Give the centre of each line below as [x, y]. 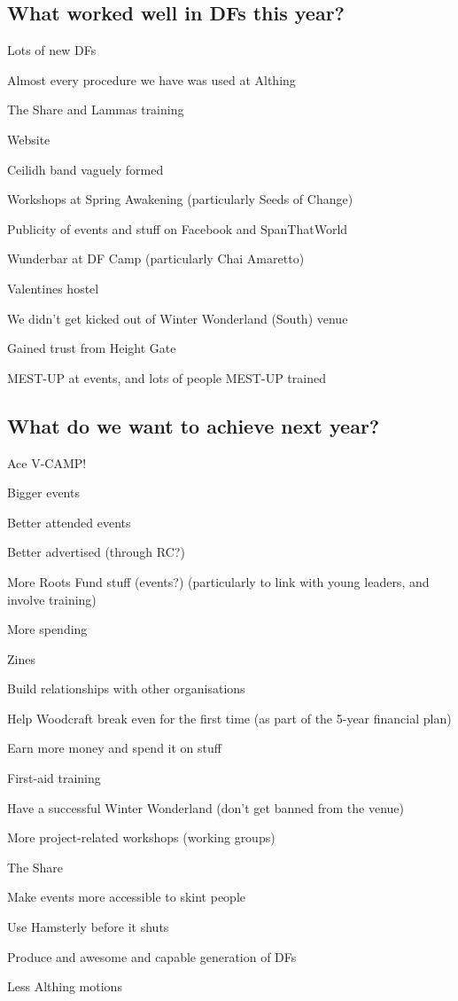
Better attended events [69, 522]
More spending [47, 629]
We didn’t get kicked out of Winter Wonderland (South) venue [178, 318]
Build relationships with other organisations [126, 688]
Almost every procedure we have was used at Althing [151, 79]
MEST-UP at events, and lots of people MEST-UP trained [167, 377]
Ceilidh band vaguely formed [85, 169]
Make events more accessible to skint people [127, 897]
